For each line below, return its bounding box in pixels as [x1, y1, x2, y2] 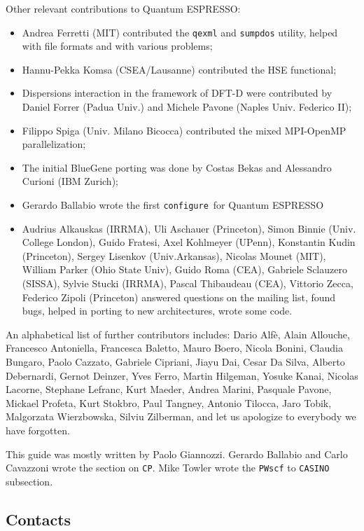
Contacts [6, 508, 71, 530]
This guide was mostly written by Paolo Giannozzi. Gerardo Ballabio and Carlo [6, 446, 348, 461]
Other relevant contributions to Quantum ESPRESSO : [6, 1, 241, 15]
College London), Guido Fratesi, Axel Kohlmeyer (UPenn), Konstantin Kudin [22, 235, 356, 249]
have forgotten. [6, 422, 70, 437]
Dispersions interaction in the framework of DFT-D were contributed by [22, 85, 332, 100]
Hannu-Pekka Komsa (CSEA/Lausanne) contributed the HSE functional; [22, 62, 337, 76]
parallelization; [22, 137, 86, 151]
